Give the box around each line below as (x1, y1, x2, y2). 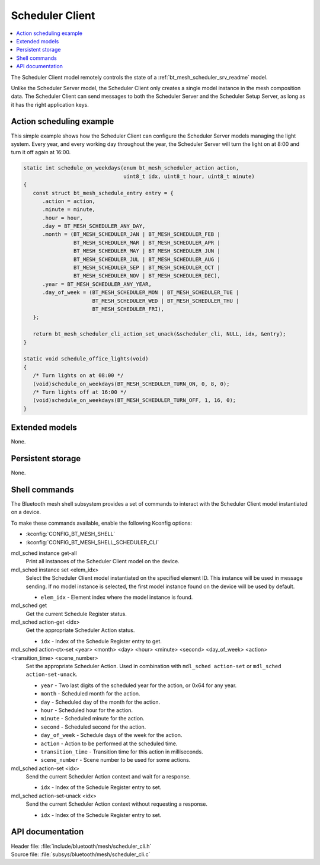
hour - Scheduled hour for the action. (40, 706, 133, 714)
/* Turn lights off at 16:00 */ (33, 388, 127, 395)
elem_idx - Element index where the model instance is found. (40, 593, 193, 601)
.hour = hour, (42, 214, 83, 221)
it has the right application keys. (11, 101, 89, 108)
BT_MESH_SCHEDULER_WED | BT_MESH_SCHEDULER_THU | (92, 297, 239, 304)
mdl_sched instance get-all (11, 549, 77, 557)
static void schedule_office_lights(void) (23, 356, 149, 362)
